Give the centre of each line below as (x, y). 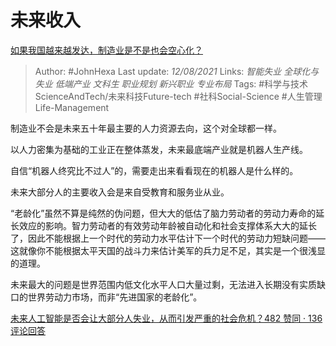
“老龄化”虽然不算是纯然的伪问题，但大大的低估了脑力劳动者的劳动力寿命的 (163, 213)
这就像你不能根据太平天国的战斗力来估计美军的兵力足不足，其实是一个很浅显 (168, 250)
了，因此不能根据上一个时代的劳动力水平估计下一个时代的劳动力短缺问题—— (168, 238)
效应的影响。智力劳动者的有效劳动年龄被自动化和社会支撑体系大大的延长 (167, 225)
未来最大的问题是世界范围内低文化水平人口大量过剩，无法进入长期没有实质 (163, 284)
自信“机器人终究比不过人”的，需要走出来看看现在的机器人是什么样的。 (154, 170)
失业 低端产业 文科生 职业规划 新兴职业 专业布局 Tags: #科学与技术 (171, 83)
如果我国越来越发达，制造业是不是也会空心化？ (106, 50)
